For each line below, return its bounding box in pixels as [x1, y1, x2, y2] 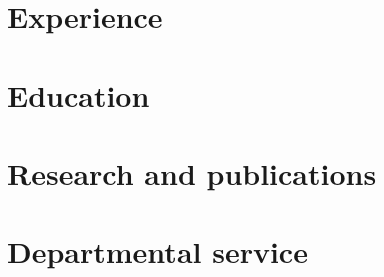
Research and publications [7, 152, 377, 193]
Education [7, 74, 150, 115]
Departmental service [7, 231, 308, 272]
